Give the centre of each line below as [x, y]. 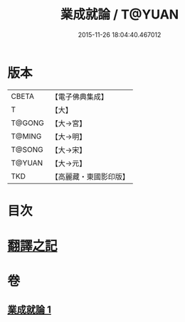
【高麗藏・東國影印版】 [90, 176]
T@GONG [27, 123]
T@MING [26, 136]
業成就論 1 [30, 310]
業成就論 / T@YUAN [120, 15]
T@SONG [27, 149]
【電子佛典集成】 [79, 97]
